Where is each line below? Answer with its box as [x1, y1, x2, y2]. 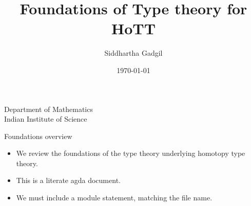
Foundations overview [4, 130, 72, 141]
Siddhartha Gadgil [104, 48, 163, 58]
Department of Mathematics [4, 103, 93, 114]
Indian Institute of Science [4, 113, 87, 124]
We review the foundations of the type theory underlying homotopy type [16, 148, 245, 158]
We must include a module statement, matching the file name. [16, 192, 213, 203]
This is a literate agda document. [16, 175, 121, 186]
